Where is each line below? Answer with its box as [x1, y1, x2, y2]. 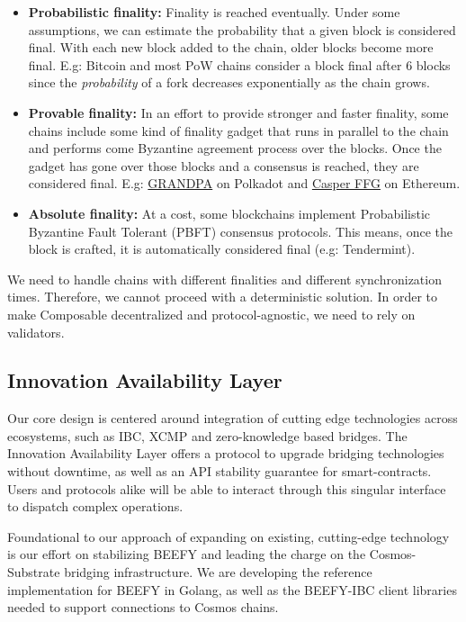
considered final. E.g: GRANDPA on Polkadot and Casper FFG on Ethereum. [28, 174, 461, 193]
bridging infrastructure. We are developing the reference [64, 563, 372, 581]
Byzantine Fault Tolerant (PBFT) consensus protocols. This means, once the [28, 221, 453, 240]
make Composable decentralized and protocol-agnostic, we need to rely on [7, 304, 416, 323]
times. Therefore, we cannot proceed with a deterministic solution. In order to [7, 287, 438, 306]
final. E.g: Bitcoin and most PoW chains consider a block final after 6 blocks [28, 55, 451, 74]
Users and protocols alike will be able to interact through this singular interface [7, 479, 446, 498]
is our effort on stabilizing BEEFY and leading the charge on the [7, 545, 366, 563]
